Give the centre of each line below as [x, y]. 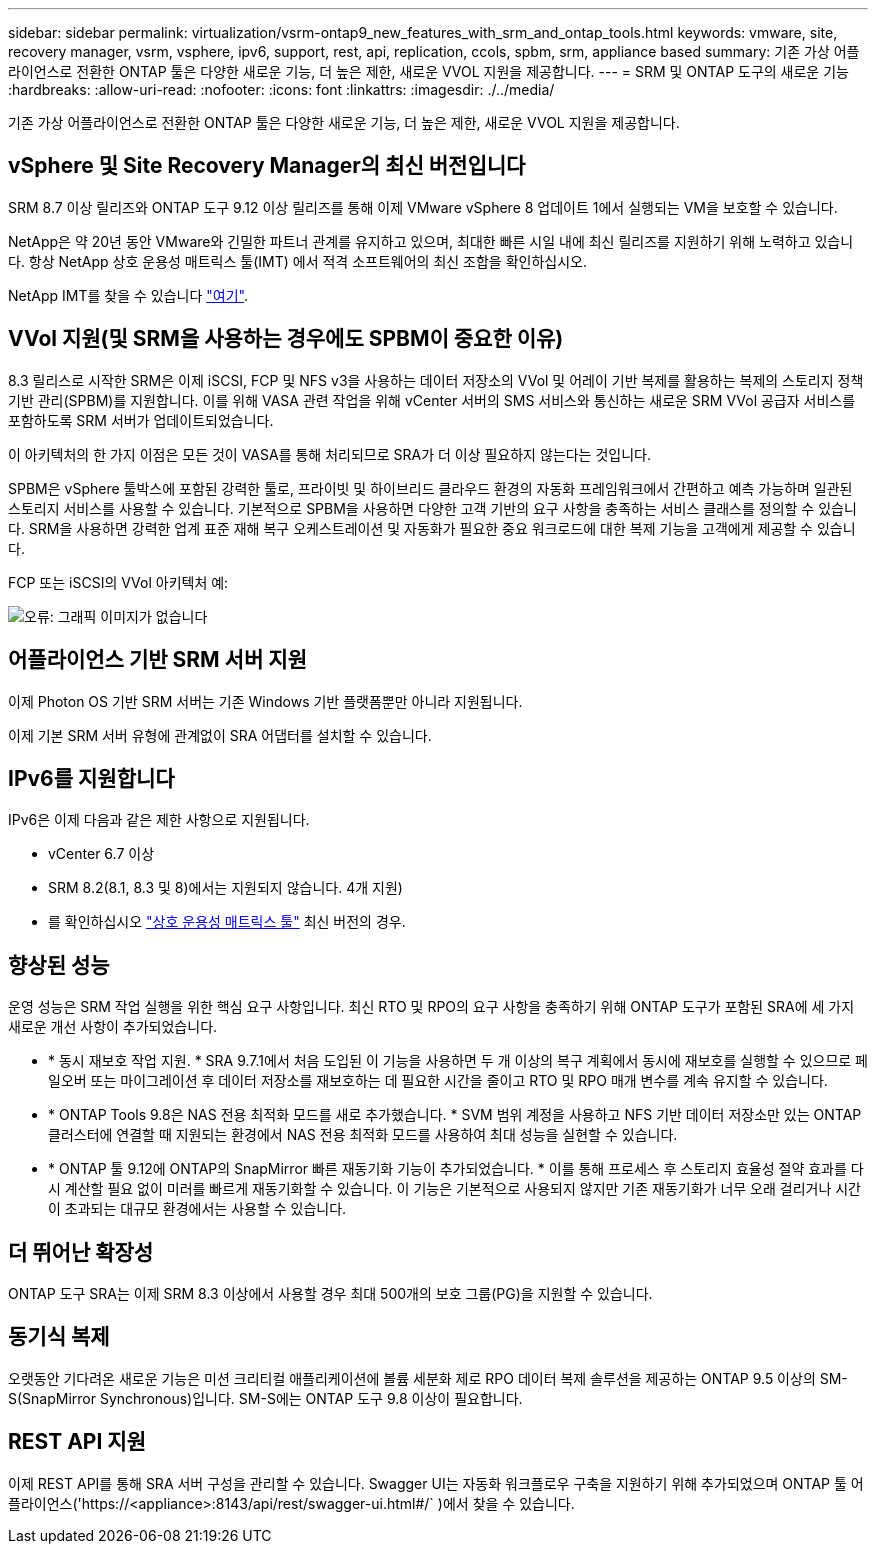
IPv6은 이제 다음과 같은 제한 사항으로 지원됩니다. [159, 820]
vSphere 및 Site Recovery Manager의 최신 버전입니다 [267, 166]
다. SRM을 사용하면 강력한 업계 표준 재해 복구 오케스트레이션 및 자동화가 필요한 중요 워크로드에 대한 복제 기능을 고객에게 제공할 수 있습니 [432, 528]
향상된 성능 [59, 965]
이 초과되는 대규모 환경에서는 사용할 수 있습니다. [197, 1209]
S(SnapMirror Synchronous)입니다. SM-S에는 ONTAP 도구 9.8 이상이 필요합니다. [265, 1398]
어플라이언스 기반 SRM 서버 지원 [157, 660]
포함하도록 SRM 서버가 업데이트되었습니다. [141, 420]
